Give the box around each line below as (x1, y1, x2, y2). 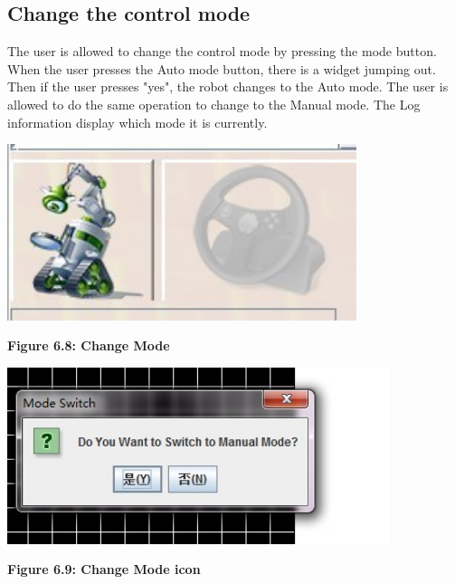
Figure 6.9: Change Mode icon (7, 560, 201, 579)
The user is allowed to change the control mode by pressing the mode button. (7, 42, 437, 61)
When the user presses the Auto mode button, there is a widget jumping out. (7, 59, 436, 78)
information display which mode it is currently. (7, 112, 268, 131)
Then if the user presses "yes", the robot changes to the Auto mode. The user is (7, 77, 449, 96)
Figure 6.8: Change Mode (7, 336, 170, 355)
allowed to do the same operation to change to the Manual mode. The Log (7, 94, 421, 113)
